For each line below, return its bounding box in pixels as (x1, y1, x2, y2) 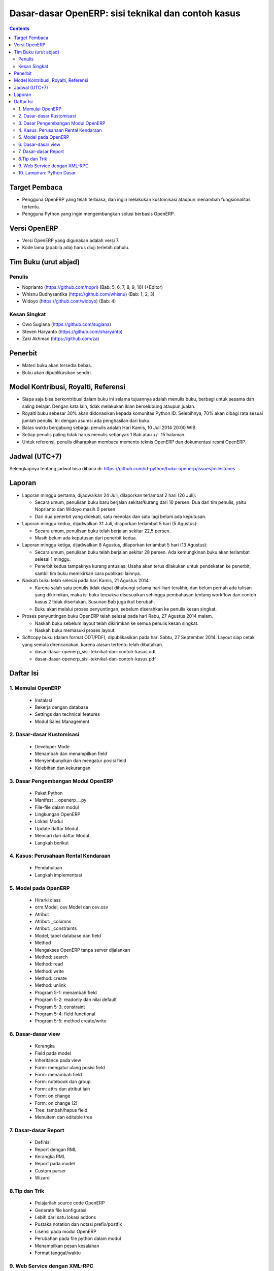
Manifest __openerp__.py (35, 797, 87, 803)
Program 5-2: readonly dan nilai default (35, 996, 117, 1003)
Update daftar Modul (35, 825, 79, 831)
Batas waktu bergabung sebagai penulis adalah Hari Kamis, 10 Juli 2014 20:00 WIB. (22, 425, 197, 431)
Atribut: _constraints (35, 925, 77, 931)
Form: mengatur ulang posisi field (35, 1064, 105, 1070)
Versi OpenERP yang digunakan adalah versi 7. (22, 237, 119, 244)
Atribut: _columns (35, 918, 72, 924)
